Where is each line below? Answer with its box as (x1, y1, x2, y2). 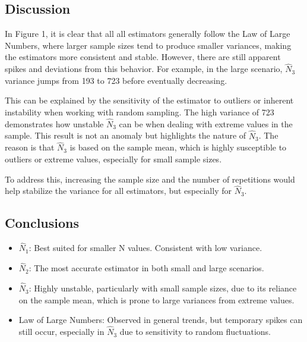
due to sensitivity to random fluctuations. (119, 325, 271, 338)
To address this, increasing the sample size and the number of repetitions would (5, 172, 295, 185)
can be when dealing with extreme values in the (119, 117, 293, 130)
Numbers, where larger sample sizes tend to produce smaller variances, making (5, 39, 292, 51)
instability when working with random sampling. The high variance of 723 (5, 105, 274, 118)
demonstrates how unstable (5, 117, 104, 130)
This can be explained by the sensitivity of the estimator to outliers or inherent (5, 94, 294, 106)
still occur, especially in (18, 325, 105, 338)
